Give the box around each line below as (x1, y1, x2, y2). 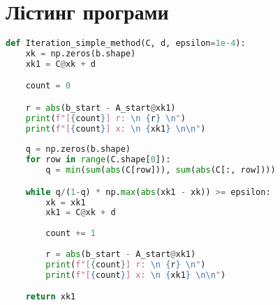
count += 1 (45, 228, 96, 239)
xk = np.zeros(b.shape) (25, 49, 136, 58)
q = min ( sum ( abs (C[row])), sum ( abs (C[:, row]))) (45, 165, 276, 175)
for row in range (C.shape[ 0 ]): (25, 155, 171, 165)
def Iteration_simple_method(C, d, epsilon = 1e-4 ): (6, 38, 246, 49)
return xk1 (25, 292, 76, 302)
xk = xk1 (45, 197, 86, 208)
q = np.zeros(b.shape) (25, 144, 131, 155)
